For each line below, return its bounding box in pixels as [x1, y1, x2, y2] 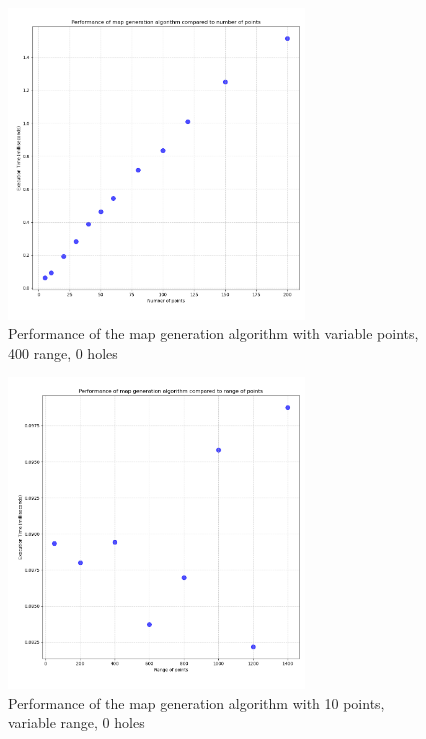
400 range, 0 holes [8, 342, 118, 363]
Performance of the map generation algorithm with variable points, [8, 323, 419, 344]
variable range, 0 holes [8, 712, 145, 733]
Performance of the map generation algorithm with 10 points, [8, 692, 385, 713]
